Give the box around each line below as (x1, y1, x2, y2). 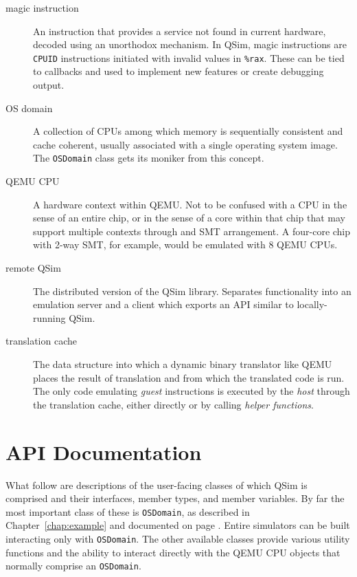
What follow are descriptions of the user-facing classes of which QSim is (5, 477, 308, 492)
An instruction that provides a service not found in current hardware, (33, 23, 326, 38)
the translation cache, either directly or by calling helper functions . (33, 397, 314, 411)
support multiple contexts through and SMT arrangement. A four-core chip (33, 224, 351, 238)
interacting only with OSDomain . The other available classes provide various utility (5, 531, 350, 545)
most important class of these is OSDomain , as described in (5, 504, 250, 519)
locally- (297, 297, 327, 312)
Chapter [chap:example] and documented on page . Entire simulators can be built (5, 518, 350, 532)
